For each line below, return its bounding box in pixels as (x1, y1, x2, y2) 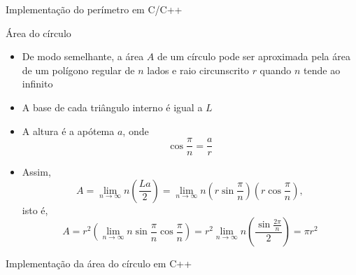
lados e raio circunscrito (147, 62, 249, 77)
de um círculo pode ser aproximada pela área (157, 49, 350, 64)
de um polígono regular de (22, 62, 135, 77)
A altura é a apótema (22, 123, 115, 138)
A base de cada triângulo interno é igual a (22, 99, 203, 114)
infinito (22, 76, 53, 91)
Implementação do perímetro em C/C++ (6, 2, 183, 16)
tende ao (304, 62, 341, 77)
